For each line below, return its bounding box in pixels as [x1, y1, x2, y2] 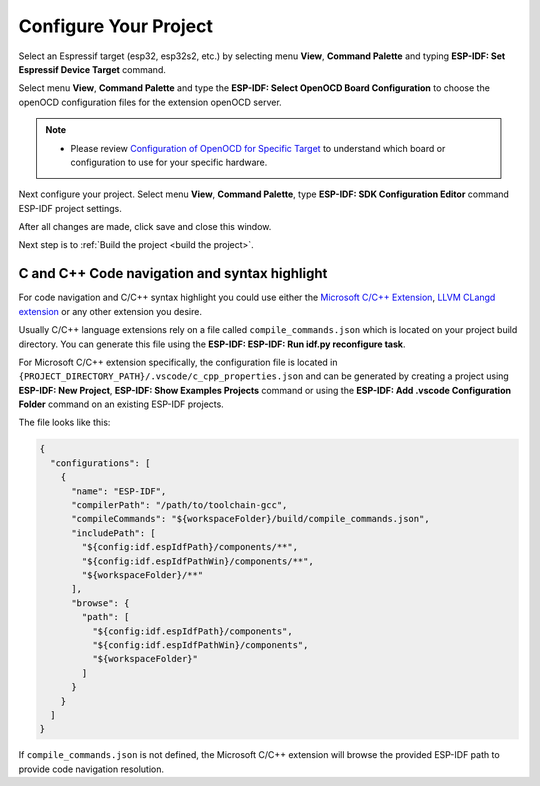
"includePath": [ [71, 527, 157, 539]
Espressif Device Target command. [18, 63, 167, 75]
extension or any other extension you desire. [18, 305, 202, 317]
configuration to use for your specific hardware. [70, 156, 268, 168]
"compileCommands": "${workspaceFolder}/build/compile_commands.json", [71, 513, 430, 525]
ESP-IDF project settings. [18, 202, 122, 214]
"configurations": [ [50, 457, 151, 469]
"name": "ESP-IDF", [71, 485, 167, 497]
